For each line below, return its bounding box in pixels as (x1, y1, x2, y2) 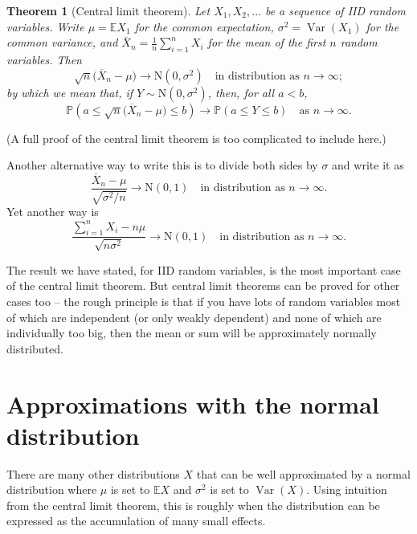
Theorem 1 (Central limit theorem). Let (6, 2, 211, 18)
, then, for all (207, 84, 275, 100)
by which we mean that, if (6, 84, 133, 100)
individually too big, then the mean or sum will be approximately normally (6, 324, 377, 341)
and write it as (332, 157, 404, 173)
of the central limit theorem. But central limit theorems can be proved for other (6, 277, 400, 294)
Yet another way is (6, 203, 99, 220)
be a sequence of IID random (264, 2, 407, 18)
